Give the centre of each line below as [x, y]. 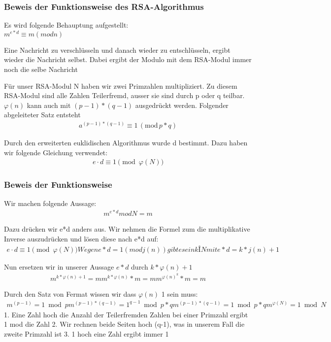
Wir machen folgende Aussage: [50, 203]
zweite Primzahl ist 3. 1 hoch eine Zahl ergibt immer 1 [86, 334]
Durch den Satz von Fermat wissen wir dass [70, 293]
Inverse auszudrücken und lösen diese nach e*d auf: [81, 238]
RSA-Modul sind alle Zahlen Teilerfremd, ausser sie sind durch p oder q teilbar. [124, 95]
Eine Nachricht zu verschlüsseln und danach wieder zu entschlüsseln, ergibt [117, 50]
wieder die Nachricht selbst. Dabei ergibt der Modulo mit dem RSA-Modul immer [128, 59]
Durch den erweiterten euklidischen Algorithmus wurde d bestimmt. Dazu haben [126, 143]
